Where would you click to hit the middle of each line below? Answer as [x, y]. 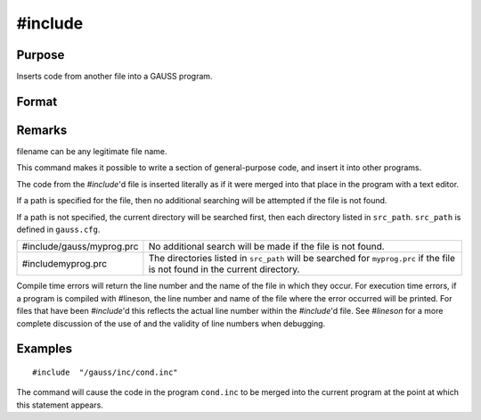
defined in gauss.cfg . [58, 229]
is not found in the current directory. [224, 269]
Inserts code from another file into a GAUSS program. [114, 77]
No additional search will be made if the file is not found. [266, 247]
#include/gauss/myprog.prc [80, 247]
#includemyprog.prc [64, 264]
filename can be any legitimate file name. [92, 151]
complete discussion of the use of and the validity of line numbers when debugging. [171, 323]
